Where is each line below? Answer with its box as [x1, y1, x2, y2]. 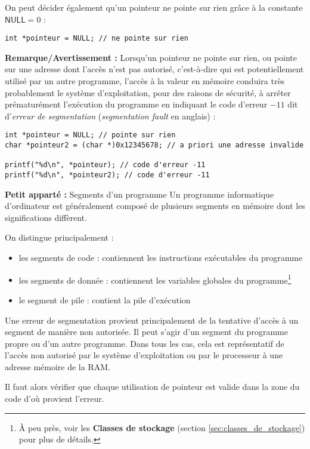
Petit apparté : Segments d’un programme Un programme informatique [5, 187, 274, 200]
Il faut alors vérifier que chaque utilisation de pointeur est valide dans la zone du [5, 380, 300, 393]
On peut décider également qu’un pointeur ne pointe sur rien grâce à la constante [5, 1, 303, 13]
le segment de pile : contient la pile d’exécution [18, 293, 191, 306]
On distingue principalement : [5, 231, 114, 244]
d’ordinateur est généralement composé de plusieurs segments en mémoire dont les [5, 199, 305, 212]
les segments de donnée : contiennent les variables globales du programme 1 [18, 272, 292, 286]
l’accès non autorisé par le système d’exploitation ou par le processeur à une [5, 349, 283, 361]
